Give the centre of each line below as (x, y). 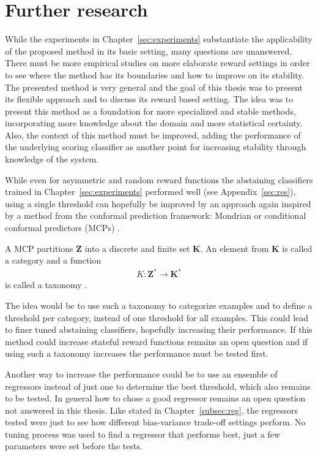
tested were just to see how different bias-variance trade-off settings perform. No (155, 422)
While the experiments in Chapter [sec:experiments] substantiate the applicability (159, 39)
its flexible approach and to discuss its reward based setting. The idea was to (149, 99)
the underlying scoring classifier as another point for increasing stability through (156, 147)
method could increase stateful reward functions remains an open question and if (156, 341)
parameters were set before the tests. (74, 446)
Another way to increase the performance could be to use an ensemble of (141, 374)
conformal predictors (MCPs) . (62, 228)
